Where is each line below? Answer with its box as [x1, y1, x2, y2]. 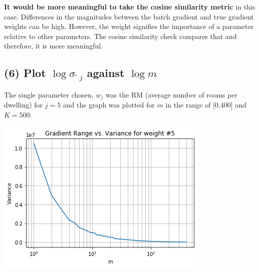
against [87, 65, 125, 80]
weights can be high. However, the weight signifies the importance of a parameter [4, 21, 254, 31]
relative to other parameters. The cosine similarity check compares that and [4, 30, 237, 41]
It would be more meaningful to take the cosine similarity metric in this [4, 1, 255, 11]
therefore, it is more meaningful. [4, 40, 103, 51]
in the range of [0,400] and [165, 99, 246, 110]
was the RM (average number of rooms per [105, 89, 237, 99]
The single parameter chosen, [4, 89, 94, 99]
